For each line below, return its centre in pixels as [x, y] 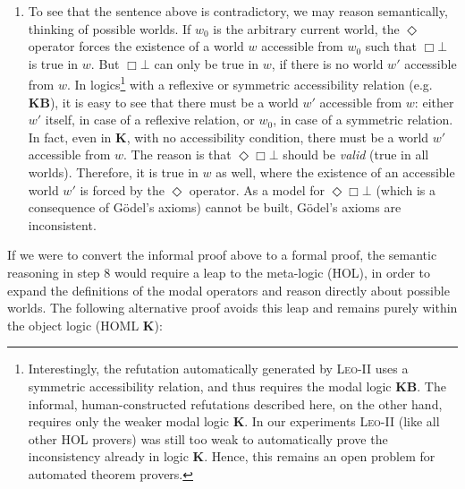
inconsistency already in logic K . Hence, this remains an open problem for [232, 456]
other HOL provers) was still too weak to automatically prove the [208, 438]
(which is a [406, 189]
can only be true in [207, 63]
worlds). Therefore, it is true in [113, 172]
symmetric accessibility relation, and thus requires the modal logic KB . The [237, 386]
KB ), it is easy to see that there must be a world [163, 102]
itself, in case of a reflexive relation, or [150, 120]
